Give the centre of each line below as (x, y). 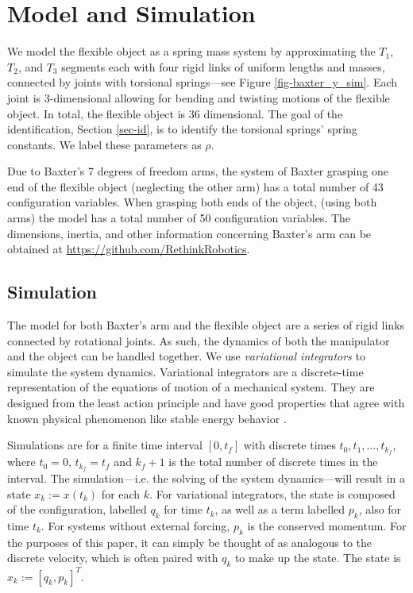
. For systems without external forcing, (135, 525)
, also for (380, 509)
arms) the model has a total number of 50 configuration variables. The (179, 218)
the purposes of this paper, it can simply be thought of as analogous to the (190, 542)
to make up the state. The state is (318, 558)
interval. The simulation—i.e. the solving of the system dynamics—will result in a (206, 477)
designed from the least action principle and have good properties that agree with (206, 403)
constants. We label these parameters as (104, 144)
